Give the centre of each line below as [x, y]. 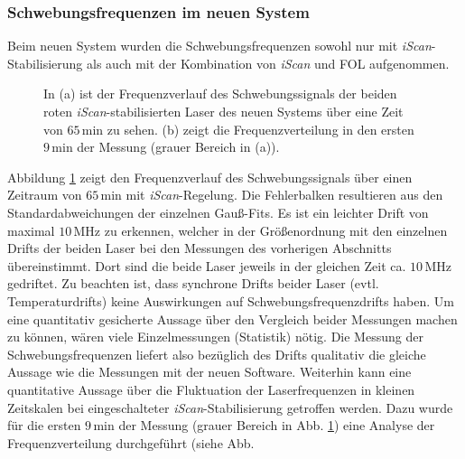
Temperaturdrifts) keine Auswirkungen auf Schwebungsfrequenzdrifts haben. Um [231, 300]
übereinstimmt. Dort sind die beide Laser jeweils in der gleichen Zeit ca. [207, 265]
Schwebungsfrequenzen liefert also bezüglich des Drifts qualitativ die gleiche [217, 354]
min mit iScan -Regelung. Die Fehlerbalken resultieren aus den [272, 195]
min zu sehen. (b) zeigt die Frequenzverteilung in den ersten [248, 129]
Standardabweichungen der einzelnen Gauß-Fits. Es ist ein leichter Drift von [218, 212]
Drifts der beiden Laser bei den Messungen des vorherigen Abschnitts [200, 248]
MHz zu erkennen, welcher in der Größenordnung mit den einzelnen [260, 230]
